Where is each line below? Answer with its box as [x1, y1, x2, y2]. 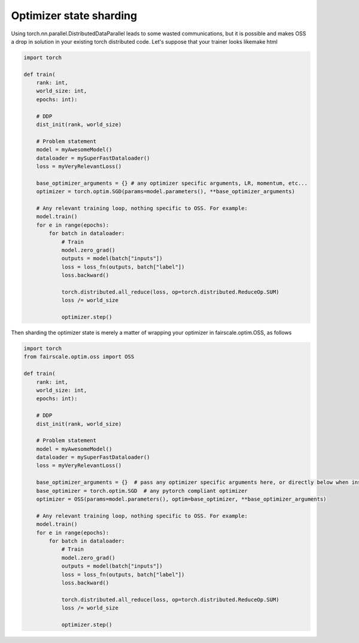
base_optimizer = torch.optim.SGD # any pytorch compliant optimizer [36, 487, 248, 494]
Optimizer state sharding [11, 9, 138, 22]
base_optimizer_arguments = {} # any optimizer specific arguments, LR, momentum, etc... [36, 179, 308, 187]
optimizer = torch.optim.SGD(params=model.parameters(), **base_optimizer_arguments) [36, 188, 296, 195]
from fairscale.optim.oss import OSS [23, 354, 135, 360]
